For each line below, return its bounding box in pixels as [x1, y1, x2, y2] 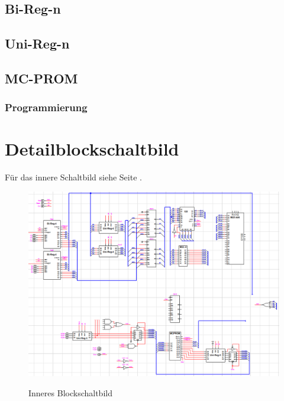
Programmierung [5, 100, 88, 115]
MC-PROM [5, 69, 78, 87]
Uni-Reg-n [5, 34, 70, 53]
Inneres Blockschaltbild [28, 386, 112, 399]
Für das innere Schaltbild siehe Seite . [5, 171, 142, 183]
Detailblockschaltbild [5, 137, 179, 161]
